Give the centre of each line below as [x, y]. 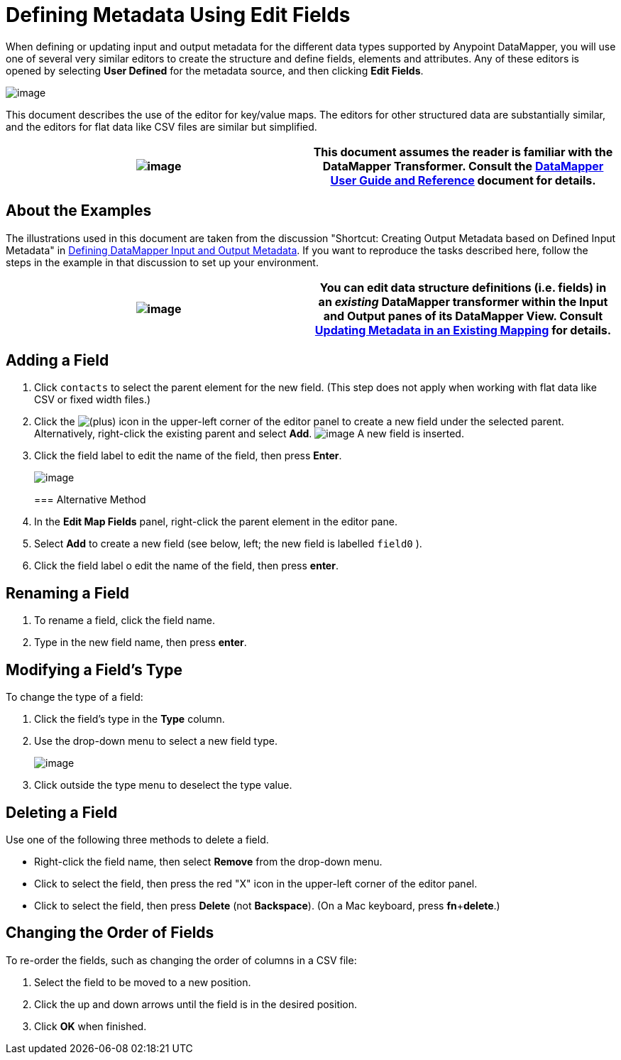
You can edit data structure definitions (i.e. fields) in [463, 287]
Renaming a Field [68, 593]
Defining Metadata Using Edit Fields [178, 15]
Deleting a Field [62, 812]
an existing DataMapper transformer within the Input [463, 301]
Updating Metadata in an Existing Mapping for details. [463, 330]
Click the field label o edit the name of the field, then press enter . [186, 566]
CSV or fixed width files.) [93, 400]
